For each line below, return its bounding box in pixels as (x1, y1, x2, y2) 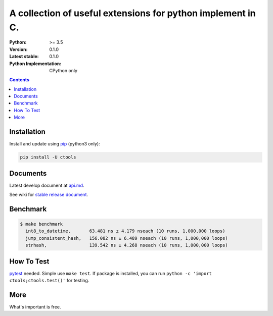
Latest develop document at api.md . (9, 182, 84, 188)
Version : (9, 46, 28, 52)
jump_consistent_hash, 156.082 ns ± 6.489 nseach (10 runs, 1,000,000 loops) (25, 235, 229, 241)
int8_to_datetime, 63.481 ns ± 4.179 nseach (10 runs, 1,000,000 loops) (25, 228, 225, 234)
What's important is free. (9, 304, 61, 310)
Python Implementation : (9, 61, 62, 67)
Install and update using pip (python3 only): (9, 141, 101, 147)
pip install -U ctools (20, 154, 76, 160)
